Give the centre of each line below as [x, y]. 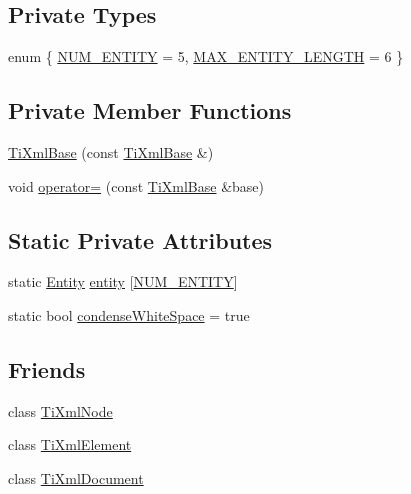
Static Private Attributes [140, 239]
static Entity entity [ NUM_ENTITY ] [123, 281]
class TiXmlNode [60, 410]
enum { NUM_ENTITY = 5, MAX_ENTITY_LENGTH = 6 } [206, 56]
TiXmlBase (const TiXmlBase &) [111, 152]
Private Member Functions [150, 110]
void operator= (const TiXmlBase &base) [136, 185]
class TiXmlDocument [76, 477]
